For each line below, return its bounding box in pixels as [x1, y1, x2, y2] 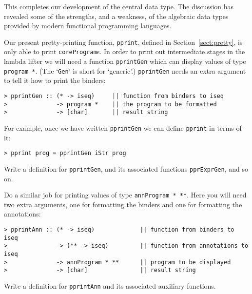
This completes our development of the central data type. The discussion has [4, 1, 234, 11]
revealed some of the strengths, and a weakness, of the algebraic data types [4, 11, 229, 21]
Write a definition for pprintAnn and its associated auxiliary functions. [4, 280, 216, 291]
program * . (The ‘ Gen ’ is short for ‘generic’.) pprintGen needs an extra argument [4, 65, 246, 76]
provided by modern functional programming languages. [4, 20, 172, 31]
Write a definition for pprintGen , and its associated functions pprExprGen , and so [4, 163, 248, 174]
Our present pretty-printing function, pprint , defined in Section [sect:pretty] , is [4, 37, 243, 47]
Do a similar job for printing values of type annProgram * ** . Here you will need [4, 190, 247, 200]
